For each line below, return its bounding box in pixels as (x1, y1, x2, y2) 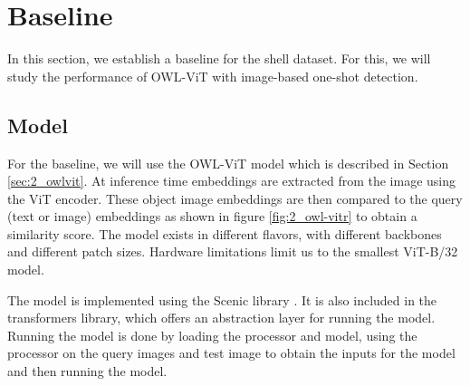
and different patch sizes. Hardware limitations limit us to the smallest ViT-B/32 (7, 242, 458, 261)
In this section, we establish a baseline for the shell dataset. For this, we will (7, 49, 431, 68)
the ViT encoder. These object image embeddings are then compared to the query (7, 188, 463, 207)
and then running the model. (7, 362, 168, 381)
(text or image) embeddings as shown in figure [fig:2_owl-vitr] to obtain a (7, 207, 417, 226)
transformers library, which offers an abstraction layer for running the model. (7, 308, 436, 327)
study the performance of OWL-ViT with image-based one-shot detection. (7, 66, 418, 85)
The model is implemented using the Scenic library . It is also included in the (7, 290, 437, 309)
